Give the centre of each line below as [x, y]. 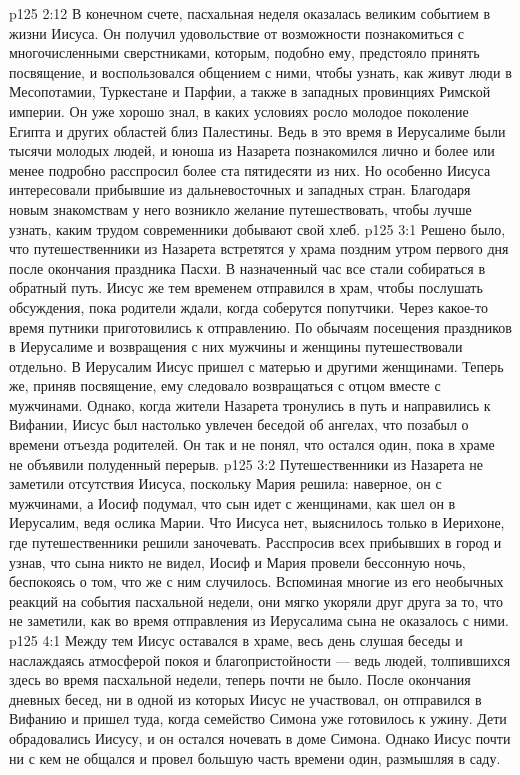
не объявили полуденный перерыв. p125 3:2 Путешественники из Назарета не [246, 463]
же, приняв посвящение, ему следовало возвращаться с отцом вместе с [225, 385]
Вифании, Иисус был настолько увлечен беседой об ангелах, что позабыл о [239, 424]
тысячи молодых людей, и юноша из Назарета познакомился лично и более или [252, 150]
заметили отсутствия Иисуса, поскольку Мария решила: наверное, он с [225, 483]
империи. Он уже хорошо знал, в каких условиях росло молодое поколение [239, 110]
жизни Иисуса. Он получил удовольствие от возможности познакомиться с [237, 32]
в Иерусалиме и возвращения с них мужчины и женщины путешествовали [236, 346]
